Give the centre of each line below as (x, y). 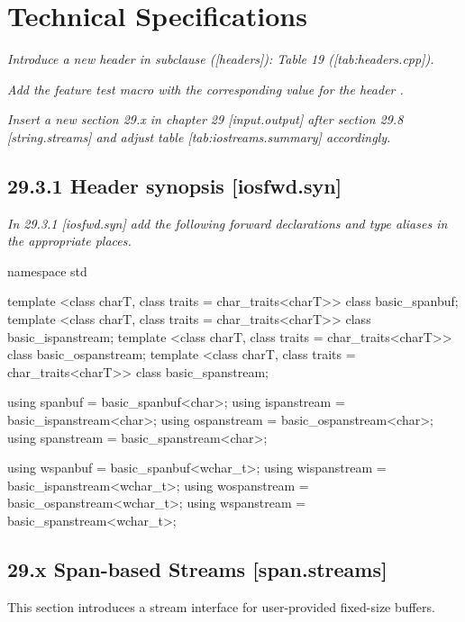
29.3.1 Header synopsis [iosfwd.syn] (175, 185)
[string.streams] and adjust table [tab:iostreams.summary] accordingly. (199, 136)
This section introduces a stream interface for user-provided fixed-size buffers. (221, 606)
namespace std (47, 270)
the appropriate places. (69, 241)
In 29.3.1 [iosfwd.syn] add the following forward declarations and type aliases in (228, 223)
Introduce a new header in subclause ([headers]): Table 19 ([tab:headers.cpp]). (221, 59)
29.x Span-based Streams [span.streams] (197, 569)
